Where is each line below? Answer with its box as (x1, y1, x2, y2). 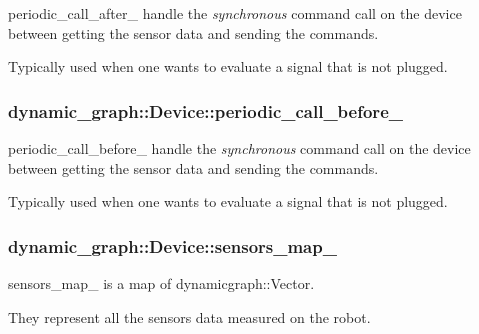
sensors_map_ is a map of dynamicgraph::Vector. (8, 273, 315, 293)
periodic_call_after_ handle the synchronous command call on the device (8, 3, 462, 23)
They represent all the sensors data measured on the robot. (8, 306, 371, 327)
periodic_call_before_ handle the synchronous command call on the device (8, 138, 471, 158)
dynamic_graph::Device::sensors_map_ (8, 233, 337, 258)
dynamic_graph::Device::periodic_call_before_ (8, 98, 403, 123)
